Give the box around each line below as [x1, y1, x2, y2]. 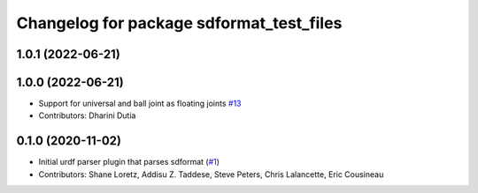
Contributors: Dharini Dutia [38, 110, 136, 121]
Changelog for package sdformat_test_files [16, 13, 343, 33]
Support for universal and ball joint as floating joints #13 [38, 98, 242, 109]
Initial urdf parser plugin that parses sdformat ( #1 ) [38, 157, 220, 167]
